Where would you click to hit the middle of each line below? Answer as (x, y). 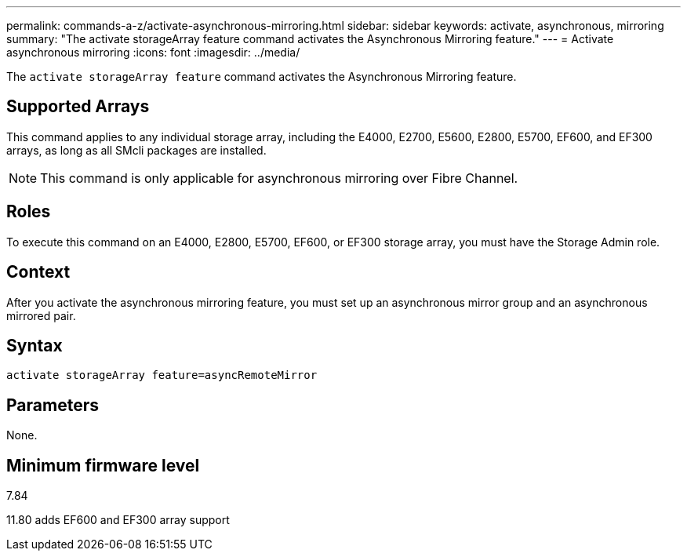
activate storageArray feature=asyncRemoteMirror (162, 375)
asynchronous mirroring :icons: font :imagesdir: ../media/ (153, 52)
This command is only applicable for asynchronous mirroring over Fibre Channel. (279, 178)
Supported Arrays (78, 107)
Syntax (35, 345)
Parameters (53, 405)
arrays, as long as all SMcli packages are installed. (136, 150)
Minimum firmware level (103, 465)
